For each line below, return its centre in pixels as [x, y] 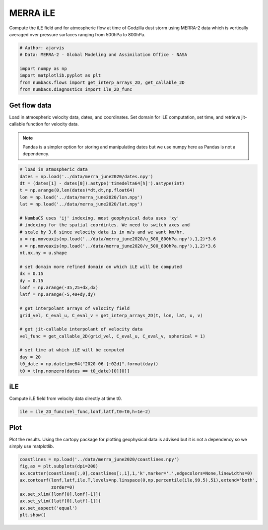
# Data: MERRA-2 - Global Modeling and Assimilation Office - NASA [103, 55]
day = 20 [30, 357]
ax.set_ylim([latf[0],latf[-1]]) [60, 501]
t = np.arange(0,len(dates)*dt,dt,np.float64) [77, 190]
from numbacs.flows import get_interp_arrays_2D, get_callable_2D [102, 82]
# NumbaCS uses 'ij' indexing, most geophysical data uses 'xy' [100, 218]
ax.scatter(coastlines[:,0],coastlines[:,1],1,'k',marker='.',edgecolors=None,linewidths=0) [136, 473]
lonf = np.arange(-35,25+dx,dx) [59, 287]
